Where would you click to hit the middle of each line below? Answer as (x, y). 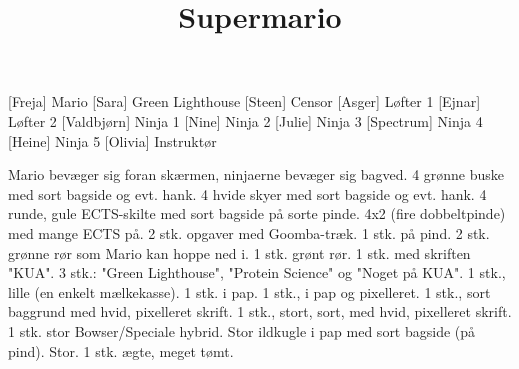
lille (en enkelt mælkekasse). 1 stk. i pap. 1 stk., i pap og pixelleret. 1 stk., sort (249, 291)
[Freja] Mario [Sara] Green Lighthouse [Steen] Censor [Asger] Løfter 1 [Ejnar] (244, 101)
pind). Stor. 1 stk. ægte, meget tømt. (121, 350)
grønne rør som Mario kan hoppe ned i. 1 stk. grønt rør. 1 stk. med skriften (239, 252)
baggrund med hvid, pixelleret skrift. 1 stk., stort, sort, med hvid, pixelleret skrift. (260, 311)
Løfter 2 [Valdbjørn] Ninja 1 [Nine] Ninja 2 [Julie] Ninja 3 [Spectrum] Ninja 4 (245, 120)
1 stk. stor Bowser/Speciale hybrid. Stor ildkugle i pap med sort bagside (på (242, 330)
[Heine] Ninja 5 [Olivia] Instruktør (112, 140)
